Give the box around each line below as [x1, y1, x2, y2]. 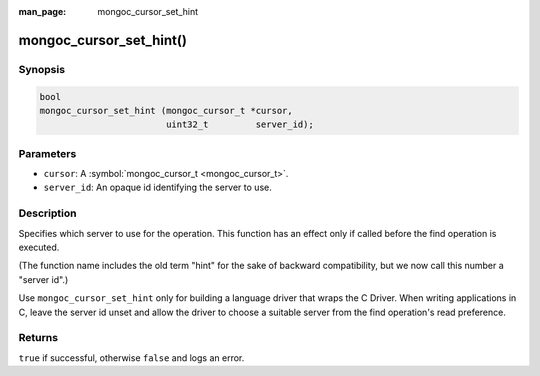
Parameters [18, 146, 77, 160]
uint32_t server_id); [165, 119, 314, 130]
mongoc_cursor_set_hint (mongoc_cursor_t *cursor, [39, 105, 294, 116]
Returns [18, 331, 59, 345]
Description [18, 206, 77, 220]
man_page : [18, 6, 67, 17]
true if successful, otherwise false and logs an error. [18, 351, 245, 364]
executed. [18, 241, 60, 253]
